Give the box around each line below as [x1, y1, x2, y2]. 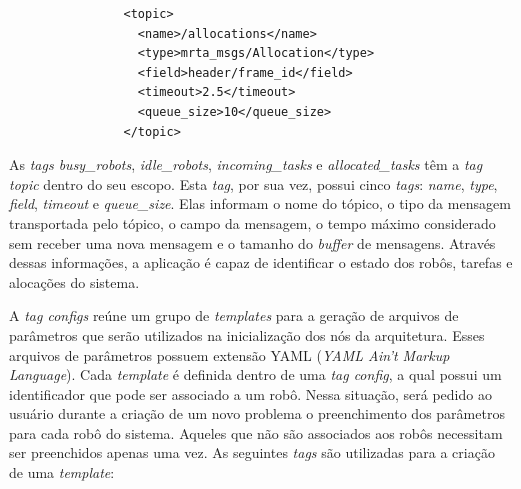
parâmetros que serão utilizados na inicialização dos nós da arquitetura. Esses [9, 324, 485, 345]
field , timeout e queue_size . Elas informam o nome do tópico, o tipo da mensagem [9, 193, 511, 214]
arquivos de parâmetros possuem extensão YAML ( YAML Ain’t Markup [9, 344, 450, 365]
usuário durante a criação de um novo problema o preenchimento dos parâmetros [9, 403, 505, 424]
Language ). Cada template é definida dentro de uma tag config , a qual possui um [9, 364, 502, 385]
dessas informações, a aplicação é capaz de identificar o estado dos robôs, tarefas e [9, 252, 513, 273]
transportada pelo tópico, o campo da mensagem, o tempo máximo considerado [9, 212, 496, 233]
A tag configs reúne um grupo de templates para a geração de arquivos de [9, 305, 459, 326]
